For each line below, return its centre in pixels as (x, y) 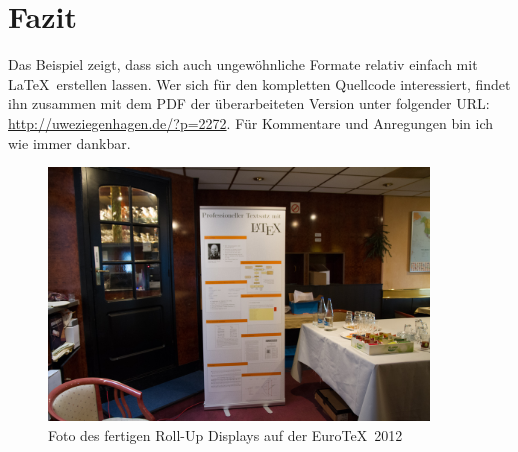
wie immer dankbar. (69, 142)
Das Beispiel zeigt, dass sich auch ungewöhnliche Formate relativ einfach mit (243, 64)
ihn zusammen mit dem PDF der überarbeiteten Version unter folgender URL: (249, 103)
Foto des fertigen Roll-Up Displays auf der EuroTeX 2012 (225, 434)
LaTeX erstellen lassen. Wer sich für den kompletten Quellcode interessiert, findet (259, 83)
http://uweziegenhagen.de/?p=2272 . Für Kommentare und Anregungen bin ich (251, 122)
